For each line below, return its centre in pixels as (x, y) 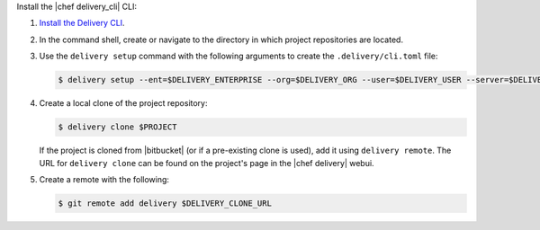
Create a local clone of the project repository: (123, 103)
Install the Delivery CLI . (82, 23)
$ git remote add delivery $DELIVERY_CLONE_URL (165, 203)
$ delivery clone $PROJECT (117, 127)
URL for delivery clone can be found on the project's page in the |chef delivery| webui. (207, 163)
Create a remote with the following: (104, 179)
